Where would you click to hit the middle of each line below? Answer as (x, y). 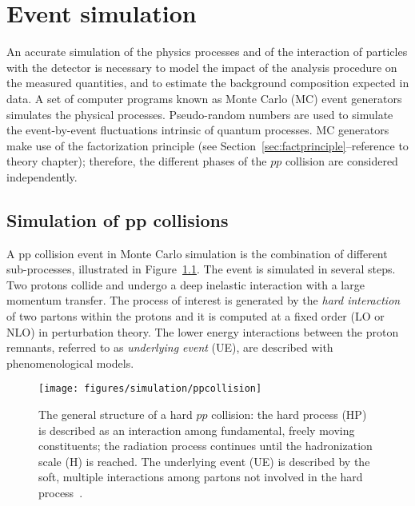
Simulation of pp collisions (118, 219)
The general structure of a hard (116, 414)
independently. (42, 176)
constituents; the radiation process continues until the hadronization (206, 446)
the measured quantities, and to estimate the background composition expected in (208, 83)
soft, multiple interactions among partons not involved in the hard (201, 477)
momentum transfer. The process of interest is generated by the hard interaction (204, 300)
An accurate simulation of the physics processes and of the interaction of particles (207, 52)
